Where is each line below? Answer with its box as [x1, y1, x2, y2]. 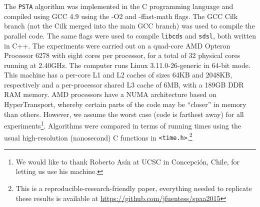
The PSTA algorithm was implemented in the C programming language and [4, 1, 233, 11]
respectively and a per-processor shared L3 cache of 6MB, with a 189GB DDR [4, 79, 244, 89]
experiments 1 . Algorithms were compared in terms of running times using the [4, 119, 241, 130]
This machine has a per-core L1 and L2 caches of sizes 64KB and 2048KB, [4, 69, 232, 80]
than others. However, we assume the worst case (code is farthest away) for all [4, 108, 244, 119]
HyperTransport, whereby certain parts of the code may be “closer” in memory [4, 99, 246, 109]
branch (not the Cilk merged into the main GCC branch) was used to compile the [4, 20, 255, 31]
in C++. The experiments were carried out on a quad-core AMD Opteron [4, 40, 230, 50]
